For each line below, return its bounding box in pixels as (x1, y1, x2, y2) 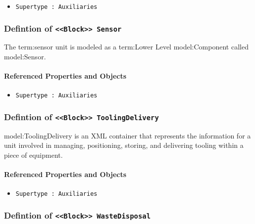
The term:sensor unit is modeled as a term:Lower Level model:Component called (4, 42, 249, 52)
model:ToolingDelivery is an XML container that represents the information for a (4, 130, 251, 140)
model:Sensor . (4, 51, 46, 62)
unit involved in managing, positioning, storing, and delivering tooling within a (4, 140, 244, 150)
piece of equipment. (4, 150, 63, 160)
